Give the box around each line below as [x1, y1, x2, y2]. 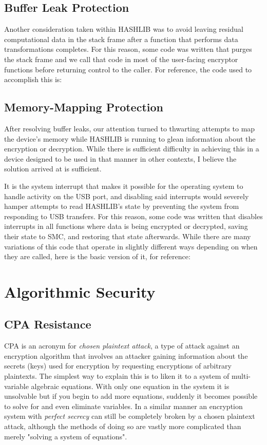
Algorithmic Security [4, 281, 156, 302]
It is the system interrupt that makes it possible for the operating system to [4, 180, 243, 191]
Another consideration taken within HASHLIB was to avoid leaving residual [4, 24, 243, 34]
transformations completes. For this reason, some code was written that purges [4, 44, 252, 54]
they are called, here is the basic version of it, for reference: [4, 251, 190, 262]
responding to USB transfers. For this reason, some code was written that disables [4, 210, 263, 221]
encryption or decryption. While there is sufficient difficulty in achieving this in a [4, 143, 259, 154]
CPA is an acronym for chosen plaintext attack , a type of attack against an [4, 340, 240, 351]
